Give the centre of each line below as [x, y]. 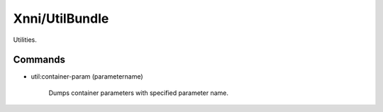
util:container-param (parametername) [87, 77]
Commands [39, 60]
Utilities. [25, 40]
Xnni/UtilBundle [61, 18]
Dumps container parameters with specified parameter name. [139, 93]
